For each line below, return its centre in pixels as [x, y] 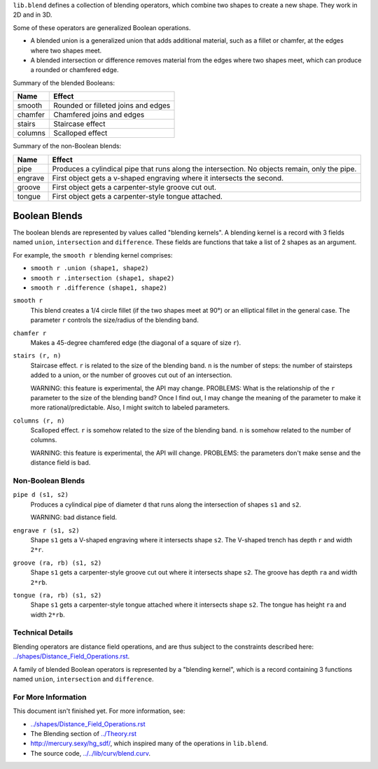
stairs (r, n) [37, 356]
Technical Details [43, 633]
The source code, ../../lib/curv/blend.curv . [90, 753]
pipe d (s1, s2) [41, 495]
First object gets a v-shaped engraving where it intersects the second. [168, 178]
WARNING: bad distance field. [73, 517]
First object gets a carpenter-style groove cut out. [134, 187]
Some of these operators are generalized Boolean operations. [102, 27]
